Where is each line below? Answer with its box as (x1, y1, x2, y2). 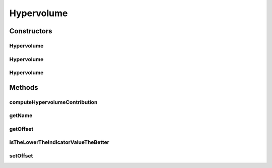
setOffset (9, 152, 33, 159)
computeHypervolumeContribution (9, 98, 98, 105)
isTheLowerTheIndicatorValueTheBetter (9, 139, 109, 146)
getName (9, 112, 33, 119)
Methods (9, 83, 38, 92)
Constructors (9, 27, 52, 35)
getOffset (9, 125, 34, 132)
